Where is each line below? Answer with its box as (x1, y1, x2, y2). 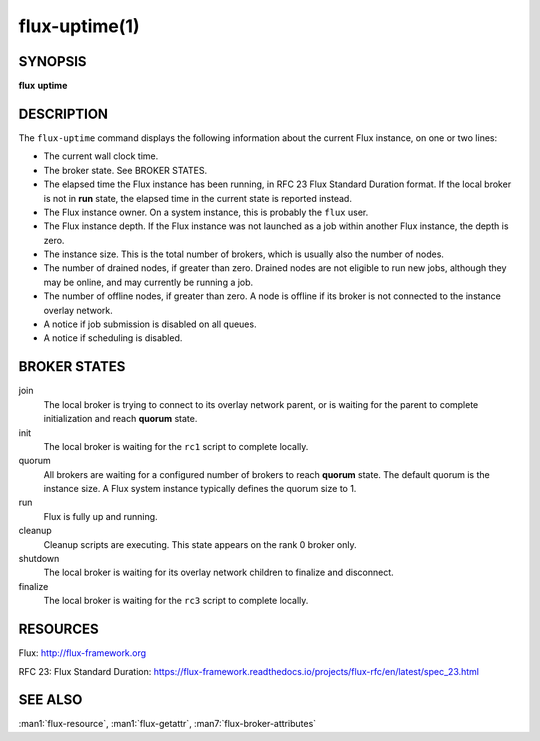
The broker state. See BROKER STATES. (43, 164, 208, 176)
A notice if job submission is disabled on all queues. (43, 318, 257, 330)
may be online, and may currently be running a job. (43, 276, 254, 288)
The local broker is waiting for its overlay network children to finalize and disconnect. (43, 566, 394, 579)
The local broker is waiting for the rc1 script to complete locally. (43, 440, 309, 452)
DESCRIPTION (18, 105, 109, 122)
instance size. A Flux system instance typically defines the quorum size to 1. (43, 483, 357, 495)
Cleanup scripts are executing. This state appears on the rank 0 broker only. (43, 538, 357, 550)
